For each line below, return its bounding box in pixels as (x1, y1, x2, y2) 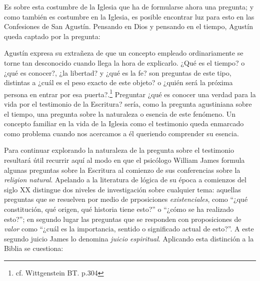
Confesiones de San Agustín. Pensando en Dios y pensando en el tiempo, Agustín (4, 21, 253, 32)
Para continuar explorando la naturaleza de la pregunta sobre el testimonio (4, 145, 234, 155)
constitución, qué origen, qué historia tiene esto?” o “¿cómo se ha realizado (4, 203, 234, 214)
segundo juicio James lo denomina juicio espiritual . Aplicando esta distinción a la (4, 233, 254, 243)
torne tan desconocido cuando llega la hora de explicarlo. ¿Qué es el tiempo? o (4, 57, 245, 68)
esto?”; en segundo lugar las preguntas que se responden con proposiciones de (4, 213, 241, 224)
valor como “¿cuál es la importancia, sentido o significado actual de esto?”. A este (4, 223, 254, 234)
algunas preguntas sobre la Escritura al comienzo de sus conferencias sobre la (4, 164, 240, 175)
